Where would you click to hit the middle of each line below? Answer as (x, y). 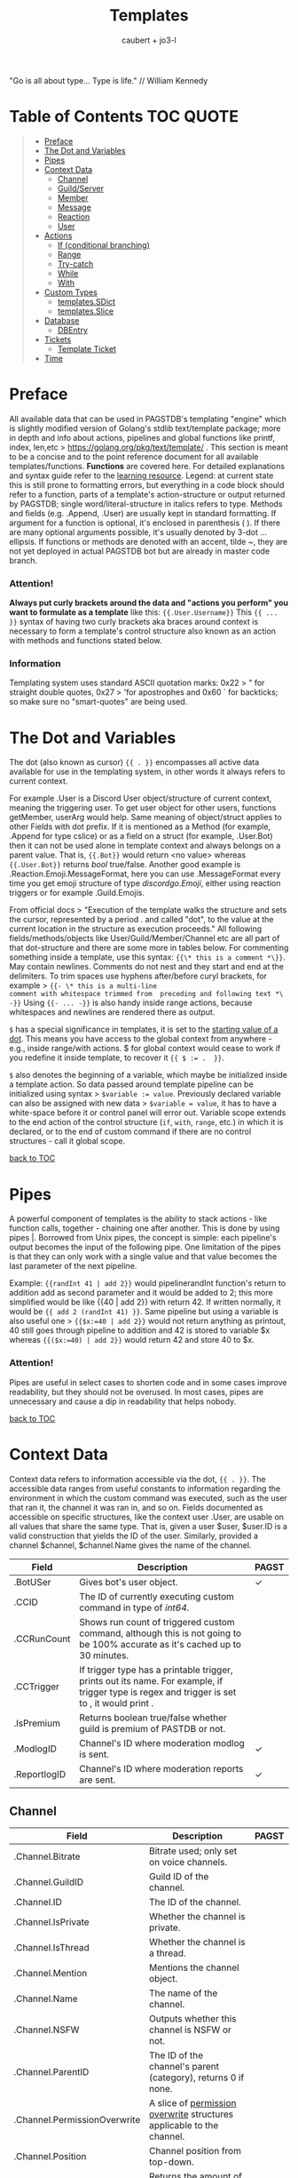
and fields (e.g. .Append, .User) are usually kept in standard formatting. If (143, 513)
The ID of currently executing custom (157, 1596)
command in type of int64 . (134, 1608)
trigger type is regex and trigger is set (158, 1692)
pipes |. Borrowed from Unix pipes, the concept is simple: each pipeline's (143, 1238)
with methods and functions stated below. (86, 641)
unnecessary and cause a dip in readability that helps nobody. (123, 1401)
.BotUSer (32, 1582)
